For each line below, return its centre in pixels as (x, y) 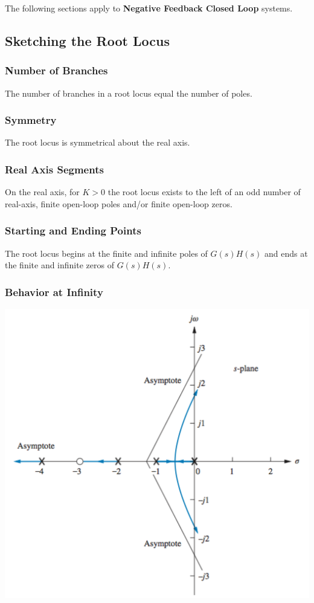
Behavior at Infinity (54, 292)
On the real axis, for (42, 192)
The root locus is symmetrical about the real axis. (98, 142)
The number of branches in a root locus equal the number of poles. (129, 93)
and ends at (286, 253)
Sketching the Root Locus (87, 40)
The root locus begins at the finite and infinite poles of (106, 253)
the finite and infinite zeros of (59, 265)
